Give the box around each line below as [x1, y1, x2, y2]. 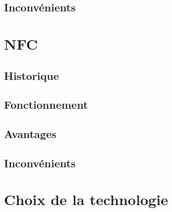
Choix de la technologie [4, 189, 168, 210]
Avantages [4, 126, 57, 141]
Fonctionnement [4, 97, 88, 112]
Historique [4, 68, 59, 83]
